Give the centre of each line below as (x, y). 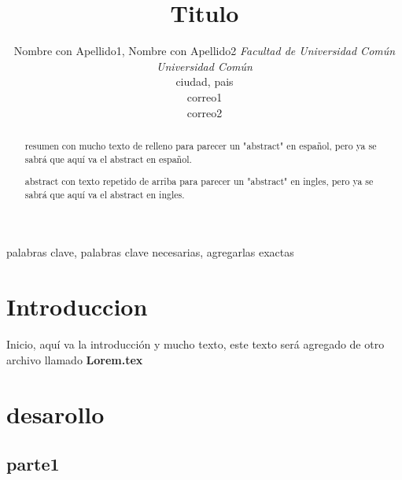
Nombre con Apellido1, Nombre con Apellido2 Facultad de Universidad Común (205, 51)
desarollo (55, 414)
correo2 (205, 112)
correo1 (205, 96)
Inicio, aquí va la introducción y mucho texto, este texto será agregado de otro (195, 344)
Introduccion (77, 306)
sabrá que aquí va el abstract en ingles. (105, 194)
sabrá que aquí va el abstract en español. (108, 159)
